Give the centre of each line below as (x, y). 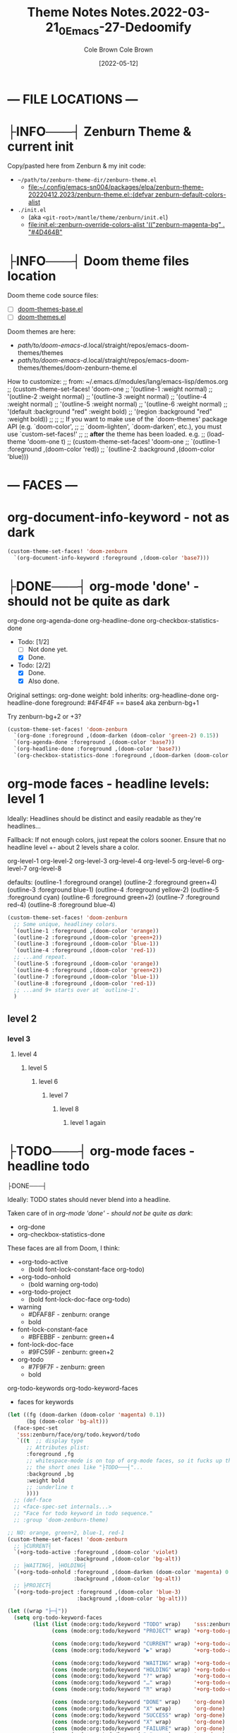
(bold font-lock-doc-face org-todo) (79, 1299)
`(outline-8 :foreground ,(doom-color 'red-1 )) (85, 984)
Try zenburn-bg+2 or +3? (44, 716)
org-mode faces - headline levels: (108, 784)
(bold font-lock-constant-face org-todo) (86, 1269)
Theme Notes (67, 12)
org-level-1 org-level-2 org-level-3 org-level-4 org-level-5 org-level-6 (109, 860)
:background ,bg (50, 1474)
